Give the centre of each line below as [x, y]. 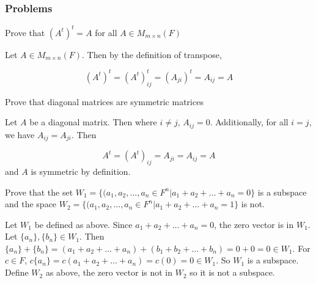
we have [20, 134]
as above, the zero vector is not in [109, 272]
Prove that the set [39, 192]
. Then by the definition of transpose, [152, 54]
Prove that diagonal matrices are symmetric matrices [104, 101]
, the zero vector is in [254, 224]
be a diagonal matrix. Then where [93, 122]
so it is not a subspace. [232, 272]
